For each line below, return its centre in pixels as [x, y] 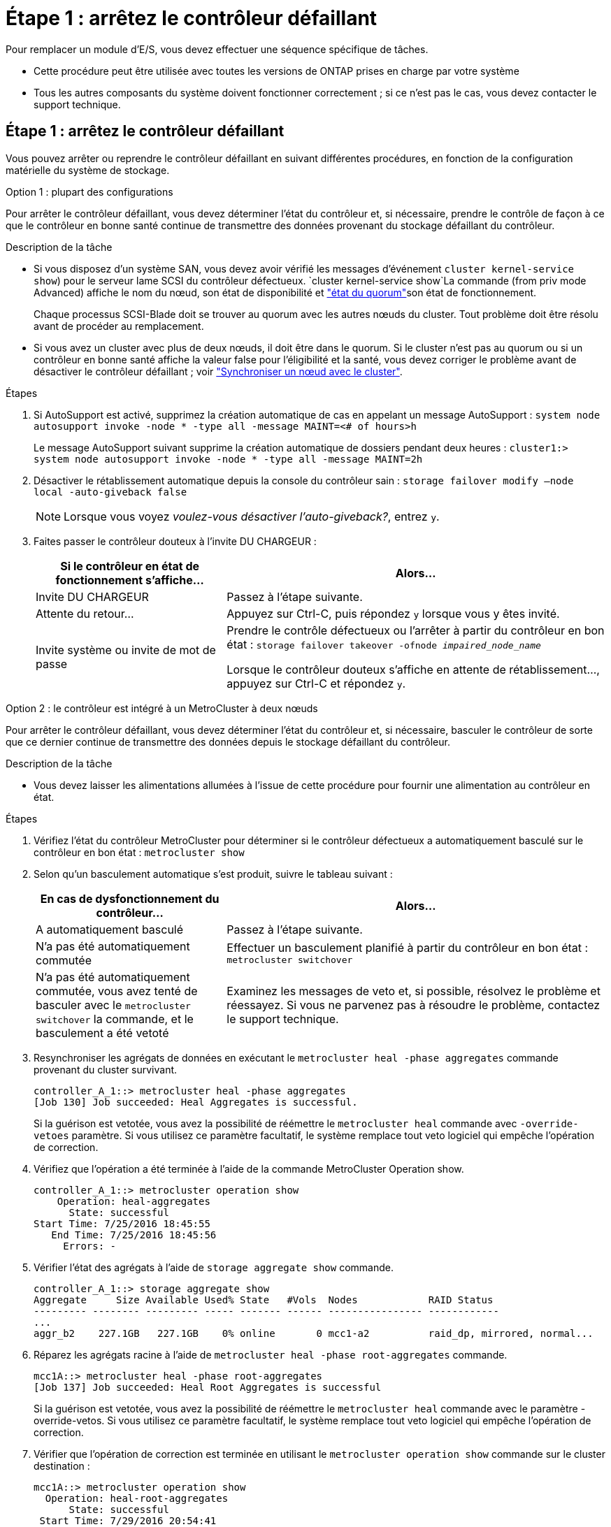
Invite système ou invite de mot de [126, 650]
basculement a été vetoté [102, 1033]
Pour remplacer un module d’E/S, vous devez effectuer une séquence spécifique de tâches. [217, 49]
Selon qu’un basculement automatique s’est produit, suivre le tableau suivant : [213, 874]
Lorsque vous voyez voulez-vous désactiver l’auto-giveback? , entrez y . [252, 516]
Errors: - [90, 1246]
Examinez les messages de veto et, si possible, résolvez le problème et [414, 991]
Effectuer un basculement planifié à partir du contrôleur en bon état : [408, 948]
